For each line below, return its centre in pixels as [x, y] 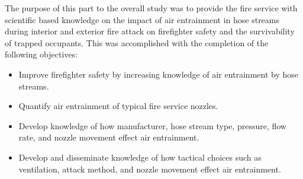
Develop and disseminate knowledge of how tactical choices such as [140, 157]
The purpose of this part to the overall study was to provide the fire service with [151, 8]
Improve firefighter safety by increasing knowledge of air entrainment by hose [158, 74]
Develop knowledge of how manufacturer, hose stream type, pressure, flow [152, 125]
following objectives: [41, 54]
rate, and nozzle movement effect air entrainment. [109, 137]
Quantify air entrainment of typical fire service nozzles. [118, 106]
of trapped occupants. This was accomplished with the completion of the [137, 42]
